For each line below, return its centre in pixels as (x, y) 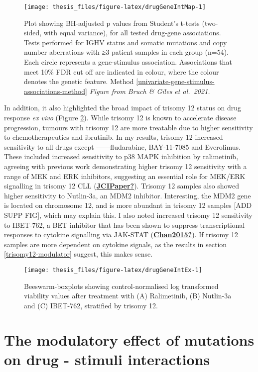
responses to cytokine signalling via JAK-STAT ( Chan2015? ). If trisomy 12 (121, 234)
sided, (33, 33)
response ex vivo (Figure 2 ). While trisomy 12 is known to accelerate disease (120, 117)
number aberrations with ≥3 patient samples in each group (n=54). (126, 52)
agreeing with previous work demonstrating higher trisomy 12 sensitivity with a (126, 166)
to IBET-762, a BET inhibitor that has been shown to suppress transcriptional (125, 225)
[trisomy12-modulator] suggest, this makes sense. (78, 254)
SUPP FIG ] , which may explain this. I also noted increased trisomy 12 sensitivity (128, 215)
